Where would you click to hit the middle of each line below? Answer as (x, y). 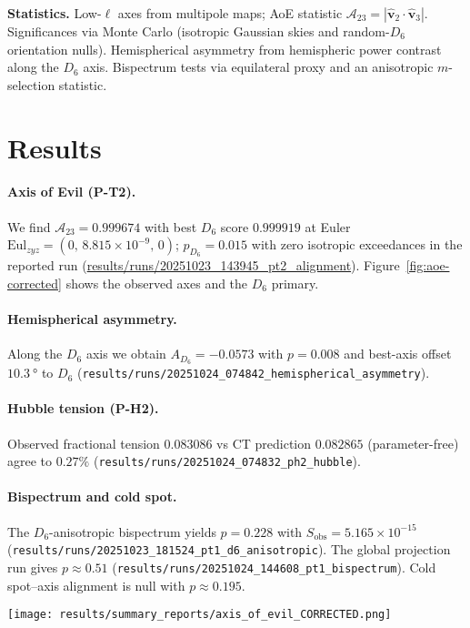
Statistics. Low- (55, 13)
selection (31, 84)
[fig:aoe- (428, 265)
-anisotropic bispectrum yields (133, 531)
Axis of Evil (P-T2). (72, 192)
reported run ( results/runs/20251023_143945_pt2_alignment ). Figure (204, 265)
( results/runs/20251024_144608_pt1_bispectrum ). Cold (274, 567)
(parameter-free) (413, 443)
